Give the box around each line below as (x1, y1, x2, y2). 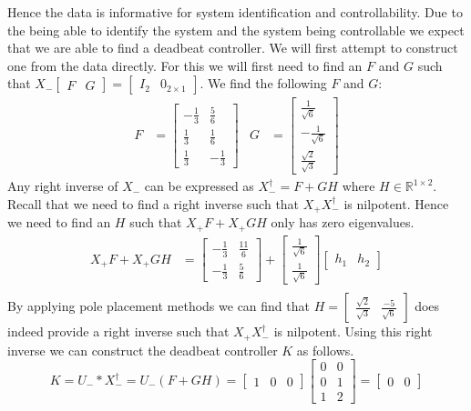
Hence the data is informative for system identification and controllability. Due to (7, 3, 463, 21)
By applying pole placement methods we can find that (7, 296, 310, 316)
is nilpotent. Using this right (273, 322, 433, 341)
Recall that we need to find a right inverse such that (7, 194, 300, 213)
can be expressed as (144, 176, 254, 195)
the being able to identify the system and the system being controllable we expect (7, 20, 465, 39)
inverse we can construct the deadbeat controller (7, 340, 278, 359)
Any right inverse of (7, 176, 118, 195)
